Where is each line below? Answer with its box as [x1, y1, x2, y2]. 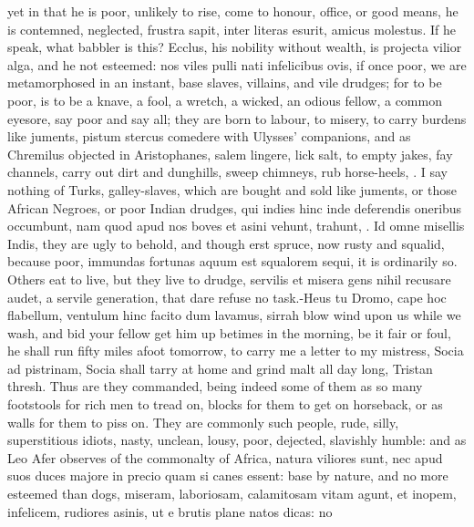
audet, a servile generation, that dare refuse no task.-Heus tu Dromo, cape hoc [7, 287, 447, 306]
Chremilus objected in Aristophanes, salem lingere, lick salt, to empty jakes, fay [7, 144, 453, 163]
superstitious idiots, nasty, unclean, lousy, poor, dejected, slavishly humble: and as [7, 430, 467, 449]
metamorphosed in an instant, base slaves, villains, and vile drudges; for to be [7, 73, 442, 92]
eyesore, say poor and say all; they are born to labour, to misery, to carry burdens [7, 108, 467, 128]
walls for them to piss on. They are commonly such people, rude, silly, [7, 412, 399, 431]
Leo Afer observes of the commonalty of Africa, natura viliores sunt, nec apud [7, 448, 443, 467]
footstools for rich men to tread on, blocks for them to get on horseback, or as [7, 395, 443, 414]
